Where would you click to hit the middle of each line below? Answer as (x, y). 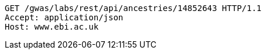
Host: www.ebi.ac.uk (52, 27)
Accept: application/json (64, 17)
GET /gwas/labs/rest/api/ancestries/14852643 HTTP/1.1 (133, 8)
